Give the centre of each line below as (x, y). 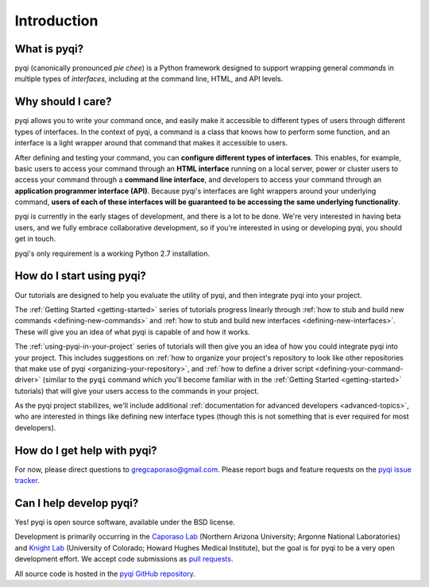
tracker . (27, 481)
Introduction (56, 21)
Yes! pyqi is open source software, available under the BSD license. (125, 522)
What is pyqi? (49, 49)
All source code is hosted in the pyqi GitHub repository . (105, 573)
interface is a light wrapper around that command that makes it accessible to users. (151, 143)
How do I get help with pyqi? (86, 450)
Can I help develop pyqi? (77, 503)
